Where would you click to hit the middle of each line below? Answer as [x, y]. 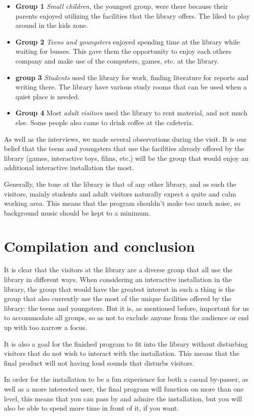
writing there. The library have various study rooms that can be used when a [131, 87]
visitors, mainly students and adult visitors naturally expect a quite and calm [120, 193]
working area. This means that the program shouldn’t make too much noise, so [122, 203]
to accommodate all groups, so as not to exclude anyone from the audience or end [127, 317]
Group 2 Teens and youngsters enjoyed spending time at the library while [127, 41]
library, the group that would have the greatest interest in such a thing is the [119, 289]
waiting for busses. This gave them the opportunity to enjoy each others [123, 51]
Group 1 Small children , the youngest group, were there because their [122, 6]
